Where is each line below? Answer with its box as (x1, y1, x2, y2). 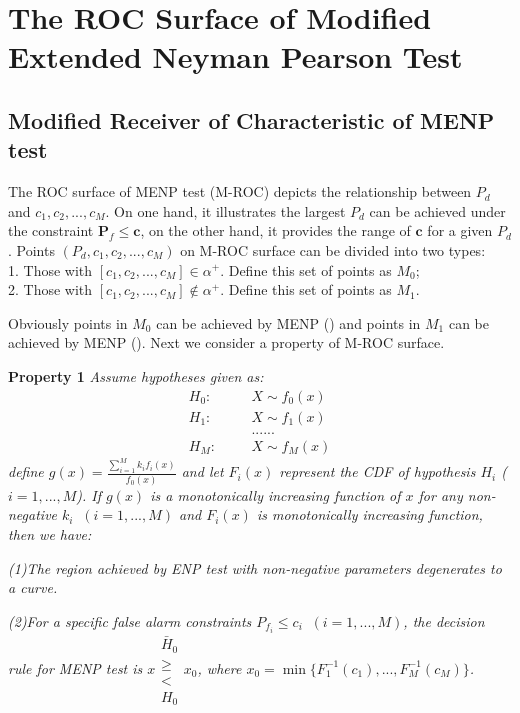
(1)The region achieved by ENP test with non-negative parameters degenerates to (8, 557, 502, 578)
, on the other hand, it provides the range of (140, 220, 411, 241)
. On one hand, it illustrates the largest (105, 200, 346, 221)
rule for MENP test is (8, 657, 143, 678)
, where (197, 657, 242, 678)
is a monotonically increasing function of (150, 484, 401, 505)
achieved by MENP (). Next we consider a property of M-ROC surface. (8, 332, 445, 353)
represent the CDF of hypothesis (279, 461, 476, 482)
